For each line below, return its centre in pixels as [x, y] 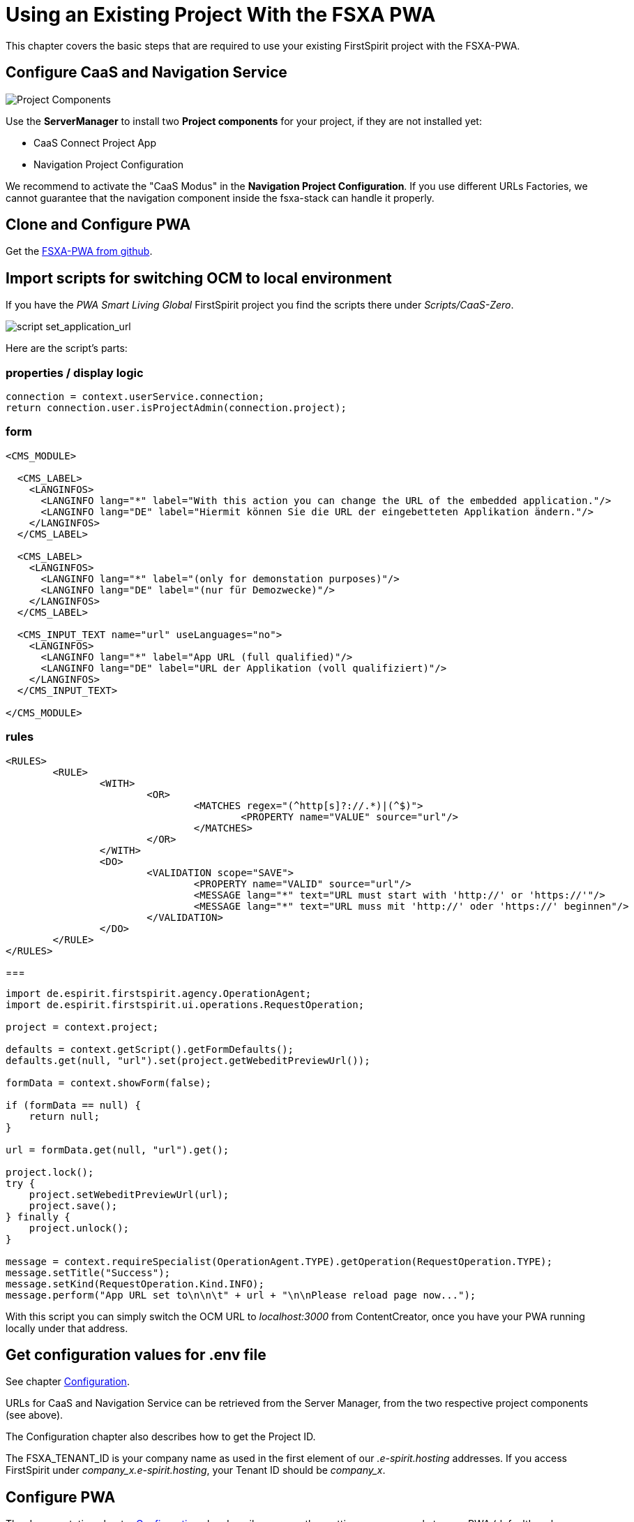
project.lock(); [50, 1172]
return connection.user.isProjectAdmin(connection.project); [176, 408]
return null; [64, 1116]
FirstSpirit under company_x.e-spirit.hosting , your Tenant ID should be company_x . [196, 1470]
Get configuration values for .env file [136, 1354]
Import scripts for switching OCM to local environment [199, 278]
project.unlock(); [79, 1228]
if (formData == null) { [73, 1105]
